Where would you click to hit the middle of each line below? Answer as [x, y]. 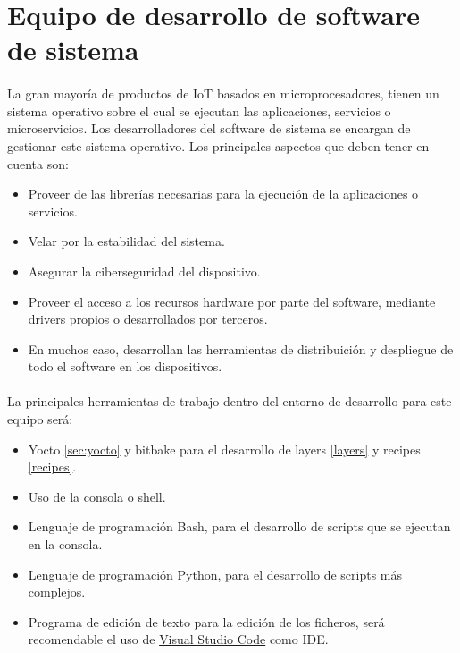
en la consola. [65, 544]
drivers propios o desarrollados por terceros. [148, 319]
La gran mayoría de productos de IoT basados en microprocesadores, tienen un [223, 93]
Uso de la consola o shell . [97, 496]
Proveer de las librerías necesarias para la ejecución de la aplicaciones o [223, 194]
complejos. [57, 592]
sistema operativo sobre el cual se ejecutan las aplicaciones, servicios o [199, 110]
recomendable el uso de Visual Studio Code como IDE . [178, 639]
